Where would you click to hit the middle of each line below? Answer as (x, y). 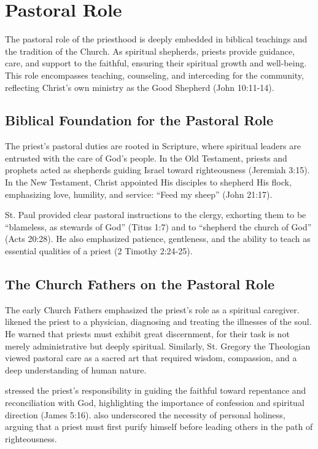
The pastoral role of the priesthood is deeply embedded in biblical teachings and (156, 39)
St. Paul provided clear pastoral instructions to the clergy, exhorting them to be (156, 215)
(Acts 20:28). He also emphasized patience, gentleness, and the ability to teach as (158, 239)
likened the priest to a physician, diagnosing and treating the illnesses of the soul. (158, 322)
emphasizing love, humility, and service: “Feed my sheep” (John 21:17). (139, 194)
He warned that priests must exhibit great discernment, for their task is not (147, 334)
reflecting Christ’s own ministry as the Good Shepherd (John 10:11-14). (140, 87)
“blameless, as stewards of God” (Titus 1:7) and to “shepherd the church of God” (158, 226)
